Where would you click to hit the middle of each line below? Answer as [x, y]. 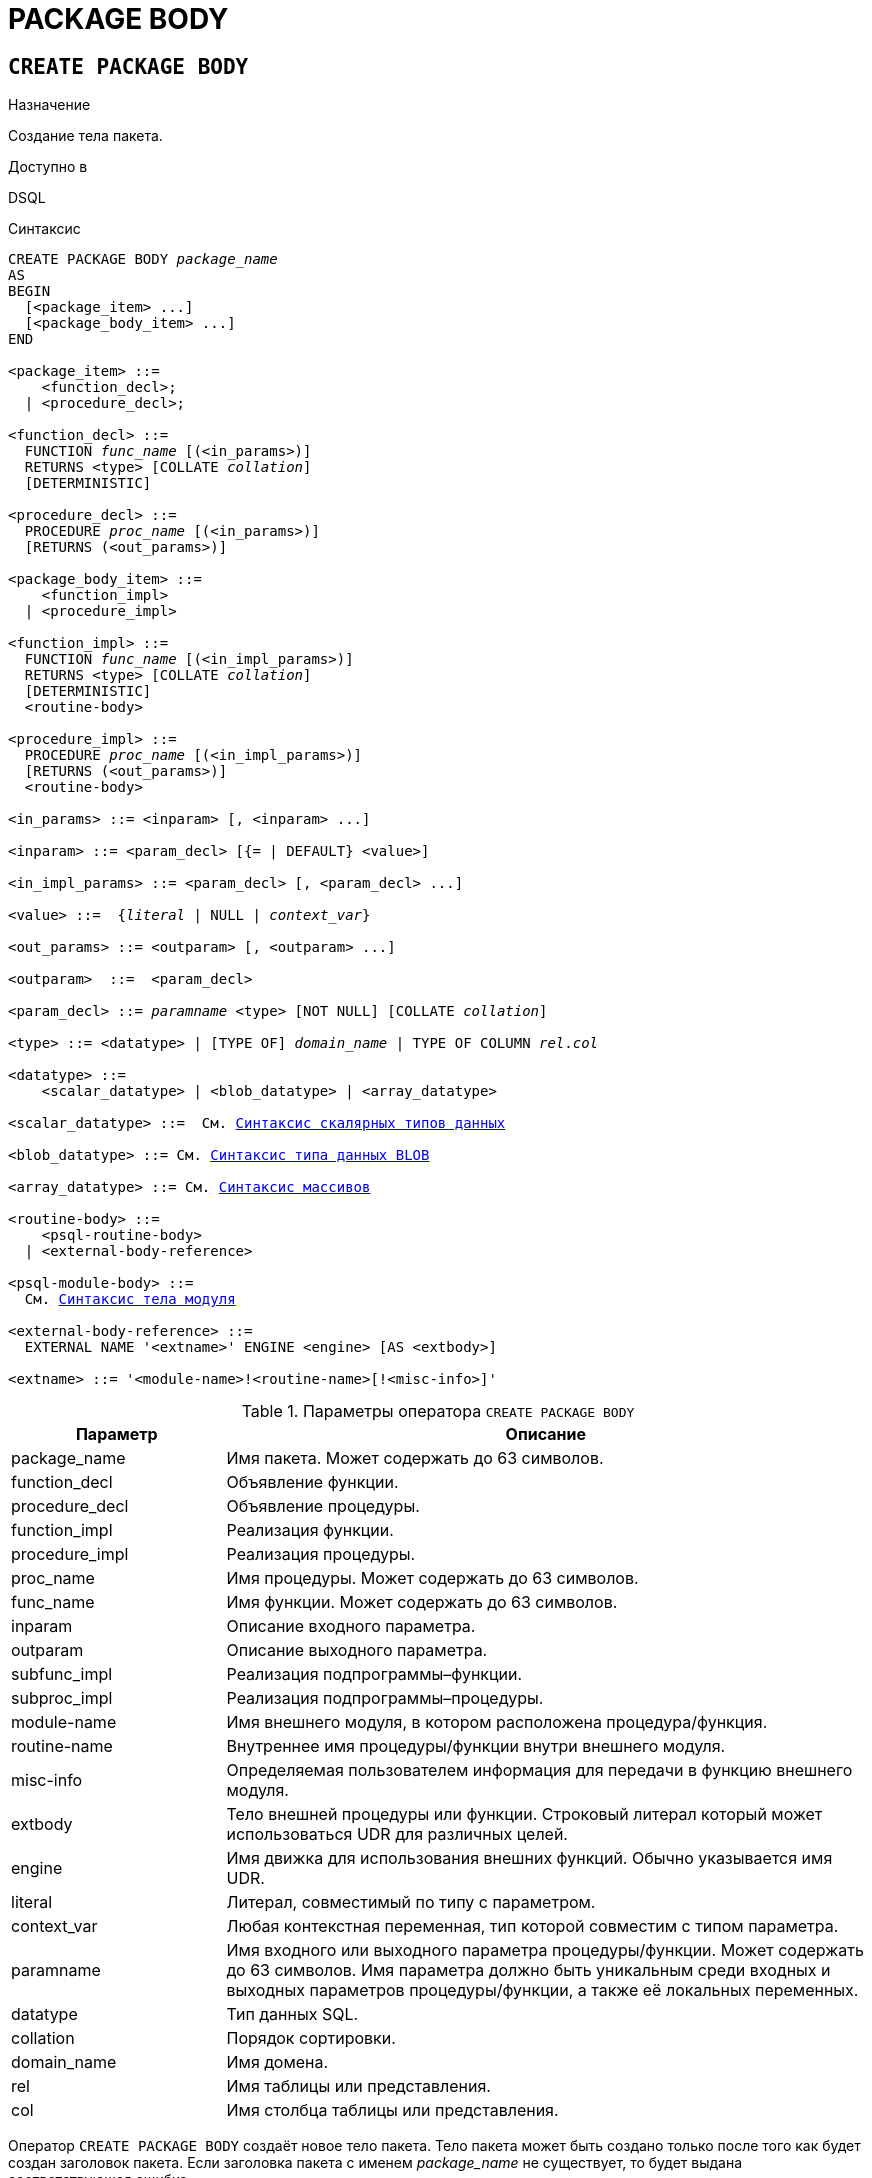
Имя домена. [277, 2062]
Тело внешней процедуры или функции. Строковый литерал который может [524, 1814]
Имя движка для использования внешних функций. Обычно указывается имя [529, 1858]
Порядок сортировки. [311, 2038]
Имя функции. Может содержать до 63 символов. [422, 1602]
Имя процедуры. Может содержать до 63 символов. [432, 1578]
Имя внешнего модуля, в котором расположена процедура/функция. [497, 1722]
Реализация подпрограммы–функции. [374, 1674]
